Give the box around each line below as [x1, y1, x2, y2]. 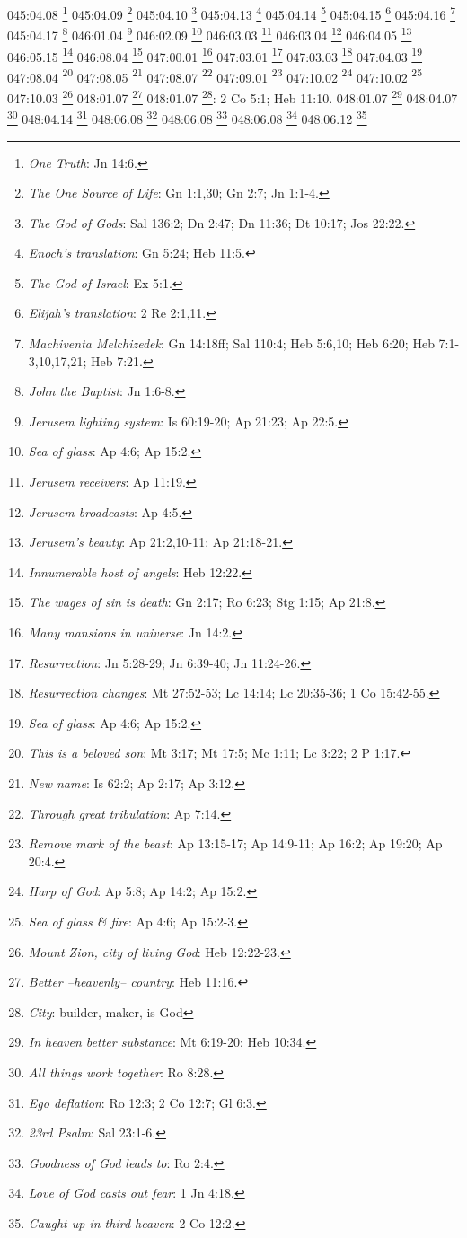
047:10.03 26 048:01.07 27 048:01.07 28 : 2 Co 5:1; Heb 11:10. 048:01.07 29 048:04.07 [7, 86, 458, 107]
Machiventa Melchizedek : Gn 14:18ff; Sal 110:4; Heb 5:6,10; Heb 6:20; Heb [28, 334, 435, 353]
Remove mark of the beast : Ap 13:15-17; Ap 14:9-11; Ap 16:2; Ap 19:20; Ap [28, 834, 443, 853]
